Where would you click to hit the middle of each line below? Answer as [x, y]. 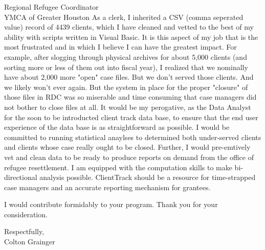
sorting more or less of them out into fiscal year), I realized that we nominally [126, 67]
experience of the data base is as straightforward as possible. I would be [117, 127]
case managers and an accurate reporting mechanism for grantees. [107, 187]
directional [21, 177]
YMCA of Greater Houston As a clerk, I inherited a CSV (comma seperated [124, 17]
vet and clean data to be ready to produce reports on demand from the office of [129, 157]
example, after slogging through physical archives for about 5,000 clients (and [126, 56]
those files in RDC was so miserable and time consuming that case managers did [130, 97]
